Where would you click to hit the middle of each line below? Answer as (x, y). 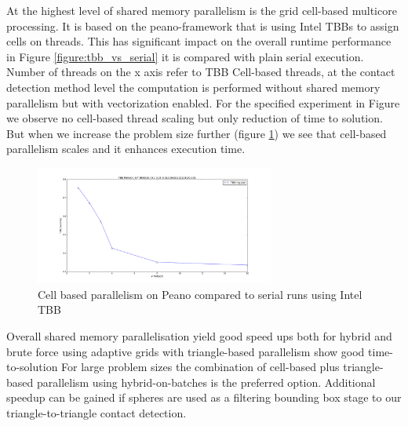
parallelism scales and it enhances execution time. (126, 149)
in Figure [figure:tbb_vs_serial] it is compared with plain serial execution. (185, 56)
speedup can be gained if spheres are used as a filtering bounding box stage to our (204, 397)
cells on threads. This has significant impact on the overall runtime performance (199, 41)
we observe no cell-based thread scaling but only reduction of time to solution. (195, 118)
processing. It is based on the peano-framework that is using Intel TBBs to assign (203, 25)
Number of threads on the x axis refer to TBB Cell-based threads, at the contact (201, 72)
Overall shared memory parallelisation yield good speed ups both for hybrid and (199, 335)
